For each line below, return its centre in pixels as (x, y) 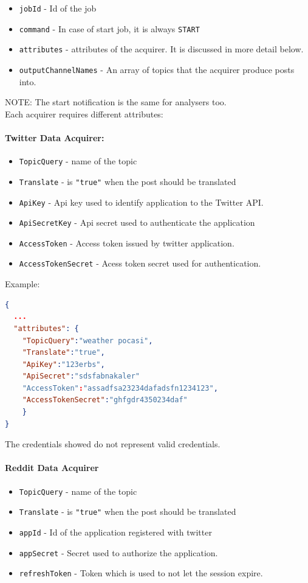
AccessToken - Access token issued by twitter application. (127, 243)
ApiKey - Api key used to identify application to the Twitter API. (141, 202)
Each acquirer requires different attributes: (84, 113)
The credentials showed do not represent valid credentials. (113, 444)
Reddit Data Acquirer (52, 468)
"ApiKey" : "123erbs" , (63, 364)
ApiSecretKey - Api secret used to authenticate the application (137, 222)
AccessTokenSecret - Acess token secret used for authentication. (140, 263)
